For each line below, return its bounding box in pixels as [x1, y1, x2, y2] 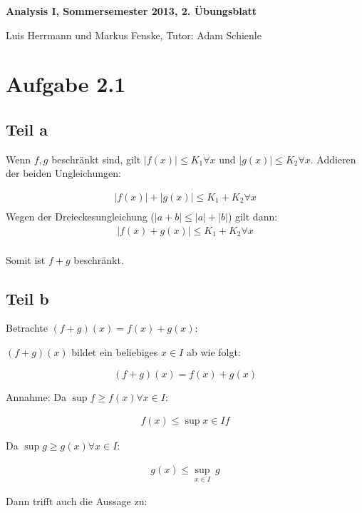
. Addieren [310, 151, 356, 166]
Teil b [6, 287, 49, 309]
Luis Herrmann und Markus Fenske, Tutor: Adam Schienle [6, 27, 262, 42]
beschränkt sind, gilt [51, 151, 141, 166]
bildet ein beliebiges [71, 345, 158, 360]
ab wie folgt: [186, 345, 241, 360]
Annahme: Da [6, 389, 66, 404]
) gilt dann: [227, 209, 278, 224]
